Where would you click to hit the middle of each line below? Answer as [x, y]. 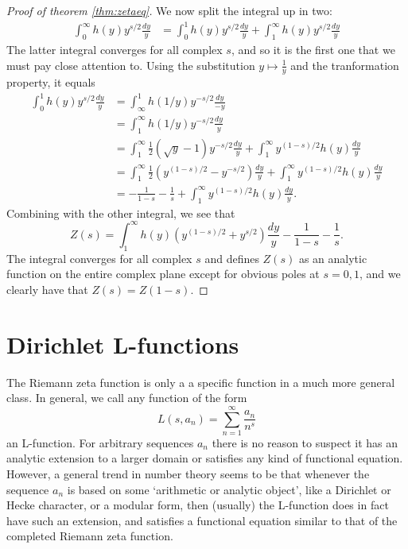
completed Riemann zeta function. [90, 536]
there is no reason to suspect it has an [305, 442]
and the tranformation [345, 65]
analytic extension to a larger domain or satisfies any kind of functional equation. [205, 458]
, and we [380, 274]
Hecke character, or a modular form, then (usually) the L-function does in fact [198, 505]
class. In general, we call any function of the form [127, 398]
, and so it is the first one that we [313, 49]
